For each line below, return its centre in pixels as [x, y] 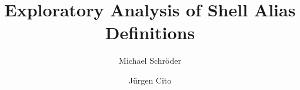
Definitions [150, 32]
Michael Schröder [150, 60]
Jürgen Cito [150, 80]
